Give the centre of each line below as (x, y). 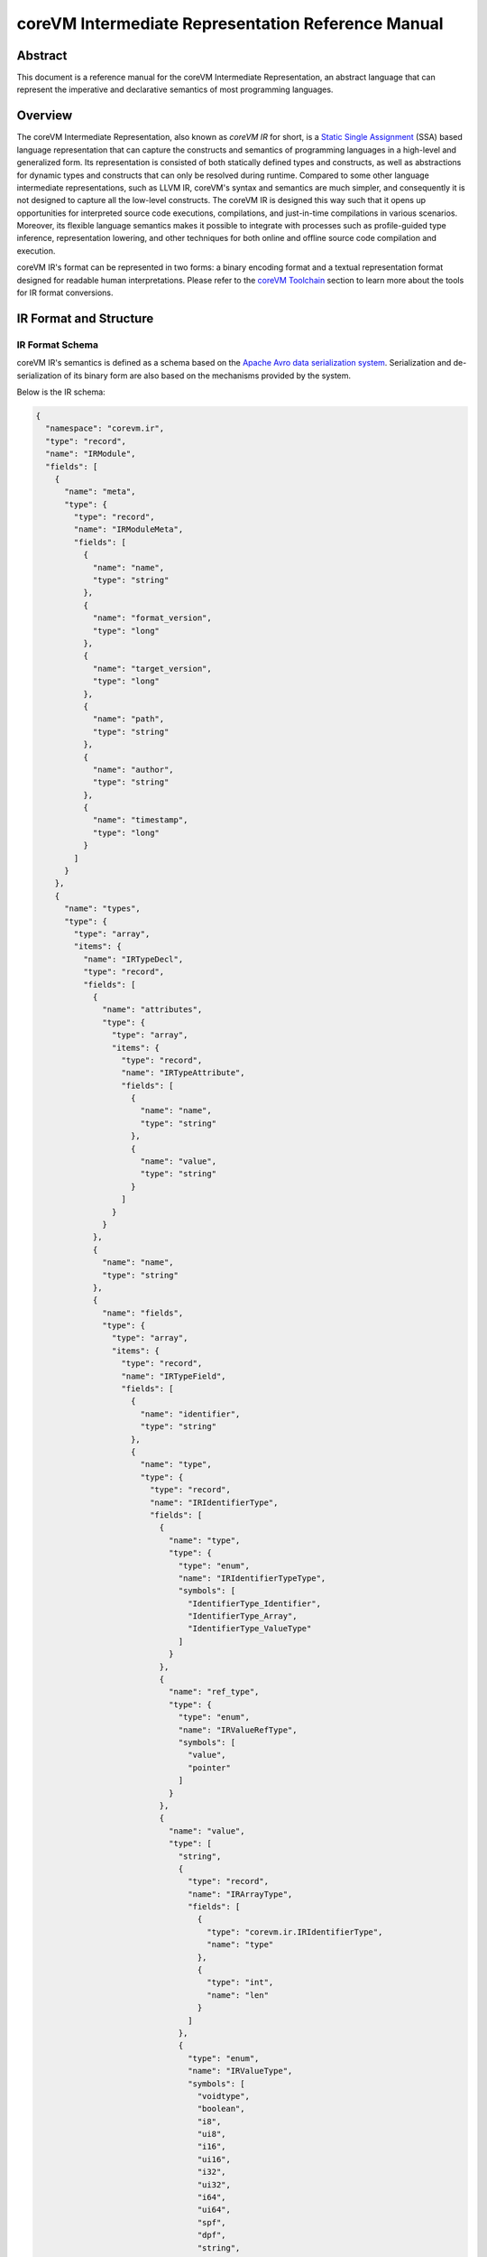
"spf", (211, 2222)
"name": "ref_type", (214, 1692)
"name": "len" (238, 1995)
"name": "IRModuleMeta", (129, 529)
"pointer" (210, 1768)
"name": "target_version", (152, 669)
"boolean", (221, 2109)
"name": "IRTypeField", (174, 1376)
